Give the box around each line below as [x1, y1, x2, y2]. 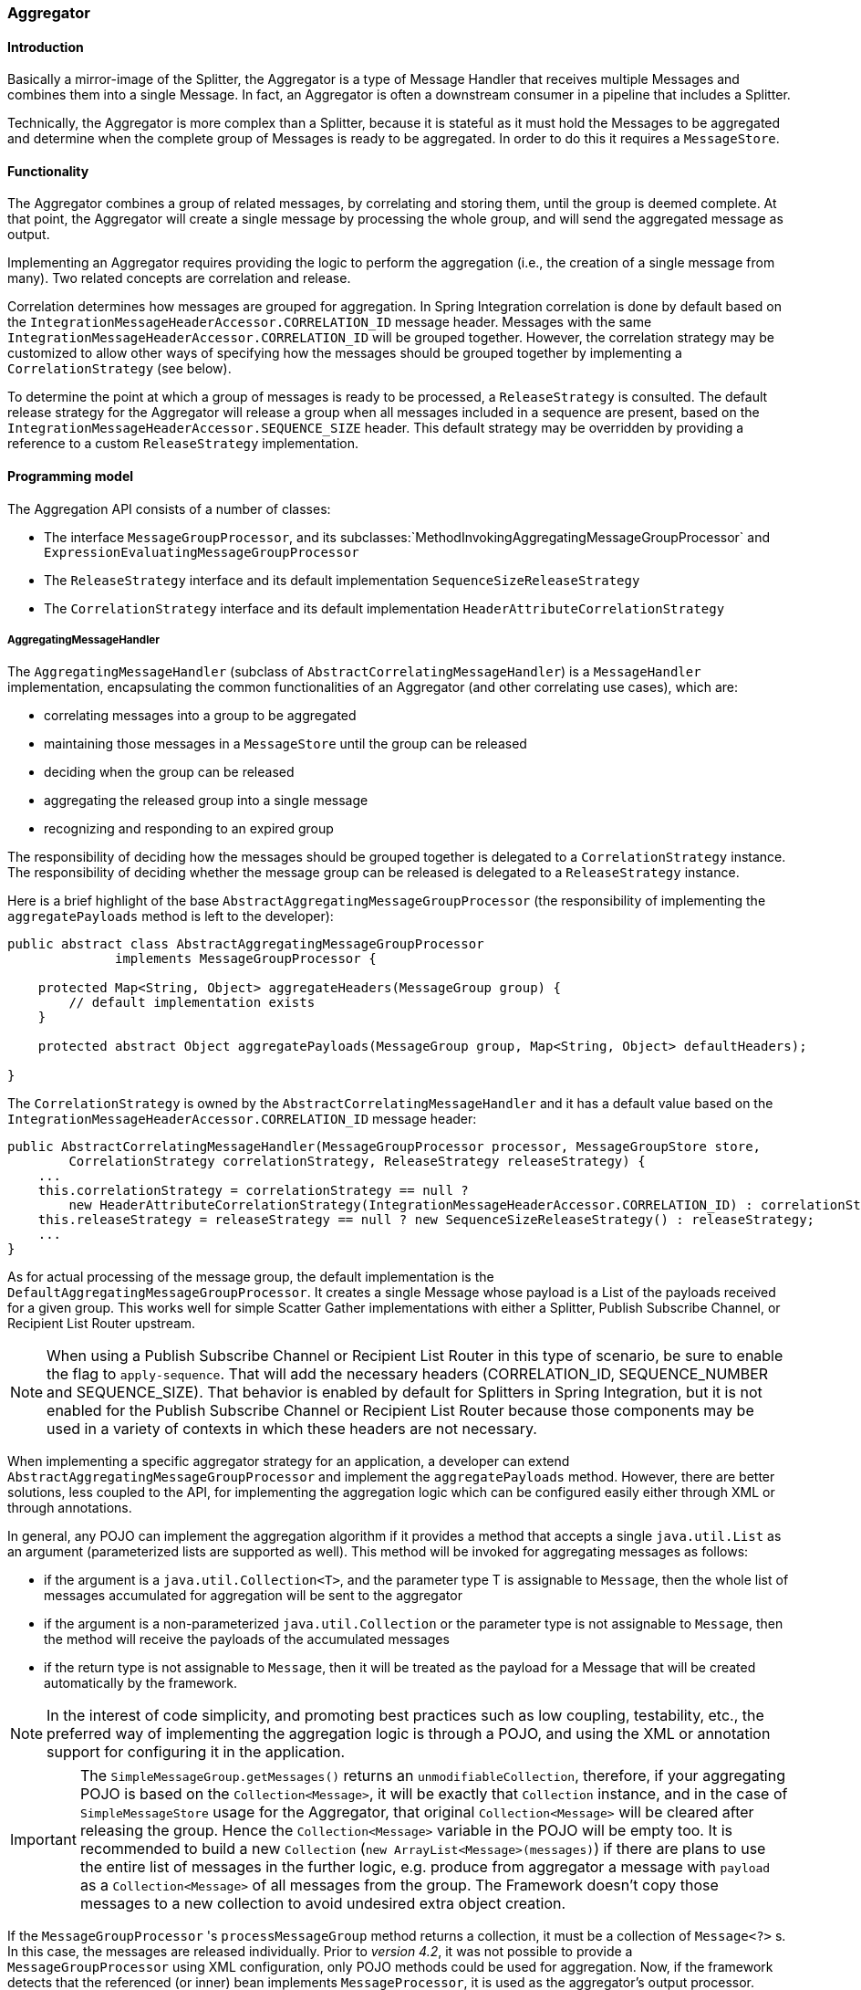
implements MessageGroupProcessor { [115, 951, 377, 967]
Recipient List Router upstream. [7, 1315, 196, 1332]
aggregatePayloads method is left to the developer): [7, 908, 334, 925]
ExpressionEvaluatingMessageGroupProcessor [44, 544, 359, 560]
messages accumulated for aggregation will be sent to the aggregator [44, 1587, 462, 1604]
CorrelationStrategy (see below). [7, 361, 232, 377]
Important [10, 1830, 77, 1849]
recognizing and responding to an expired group [44, 821, 334, 837]
